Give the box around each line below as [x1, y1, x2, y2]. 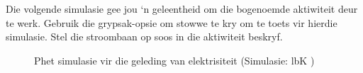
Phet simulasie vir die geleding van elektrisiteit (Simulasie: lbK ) [34, 52, 315, 67]
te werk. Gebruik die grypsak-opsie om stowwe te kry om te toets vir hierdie [6, 15, 337, 30]
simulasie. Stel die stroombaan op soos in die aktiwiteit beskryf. [6, 29, 283, 44]
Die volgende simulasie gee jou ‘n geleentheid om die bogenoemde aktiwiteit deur [6, 1, 358, 16]
